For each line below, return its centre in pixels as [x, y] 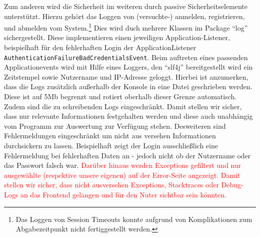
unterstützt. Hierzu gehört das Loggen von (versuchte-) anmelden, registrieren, [124, 16]
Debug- [232, 185]
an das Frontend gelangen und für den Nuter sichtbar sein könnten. [123, 194]
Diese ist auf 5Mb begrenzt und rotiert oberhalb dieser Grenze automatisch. [120, 96]
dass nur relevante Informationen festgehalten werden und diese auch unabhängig [128, 116]
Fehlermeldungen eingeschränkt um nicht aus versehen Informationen [110, 136]
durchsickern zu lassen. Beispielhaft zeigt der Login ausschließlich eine [111, 146]
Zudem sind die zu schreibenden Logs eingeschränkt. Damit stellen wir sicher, [123, 106]
